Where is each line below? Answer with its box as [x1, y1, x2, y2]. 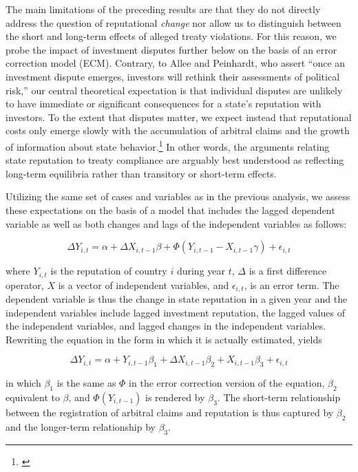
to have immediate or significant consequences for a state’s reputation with [6, 96, 322, 111]
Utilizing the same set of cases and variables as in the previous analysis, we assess [6, 189, 350, 204]
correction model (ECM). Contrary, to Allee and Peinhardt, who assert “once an [6, 56, 346, 70]
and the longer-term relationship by [6, 419, 156, 433]
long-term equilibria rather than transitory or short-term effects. [6, 166, 277, 180]
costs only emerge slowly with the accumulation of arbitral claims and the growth [6, 123, 350, 138]
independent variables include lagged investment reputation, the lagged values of [6, 305, 346, 319]
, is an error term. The [244, 277, 339, 292]
